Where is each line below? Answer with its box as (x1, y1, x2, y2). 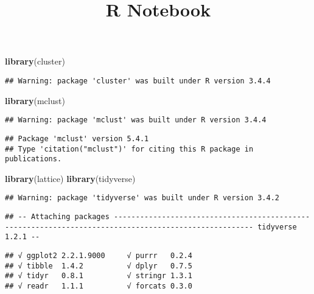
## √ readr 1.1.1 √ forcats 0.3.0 (5, 282, 192, 291)
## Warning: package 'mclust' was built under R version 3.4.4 (5, 116, 267, 125)
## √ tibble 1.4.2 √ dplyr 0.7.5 (5, 261, 192, 270)
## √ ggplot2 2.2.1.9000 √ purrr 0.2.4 (5, 251, 192, 261)
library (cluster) (5, 55, 65, 68)
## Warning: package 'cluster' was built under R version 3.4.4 (5, 76, 271, 85)
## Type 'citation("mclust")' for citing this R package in (5, 144, 254, 153)
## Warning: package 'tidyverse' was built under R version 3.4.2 (5, 194, 280, 203)
